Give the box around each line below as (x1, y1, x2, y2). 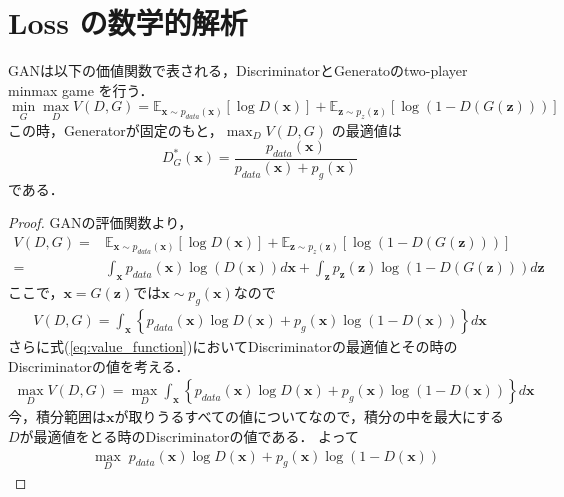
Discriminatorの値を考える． (8, 355, 190, 376)
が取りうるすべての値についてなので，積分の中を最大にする (114, 406, 505, 427)
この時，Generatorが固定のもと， (8, 119, 223, 140)
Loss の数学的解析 (8, 2, 248, 43)
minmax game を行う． (8, 79, 154, 100)
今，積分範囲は (8, 406, 106, 427)
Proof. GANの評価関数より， (8, 212, 193, 233)
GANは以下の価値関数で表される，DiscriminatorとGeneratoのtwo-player (8, 60, 468, 81)
